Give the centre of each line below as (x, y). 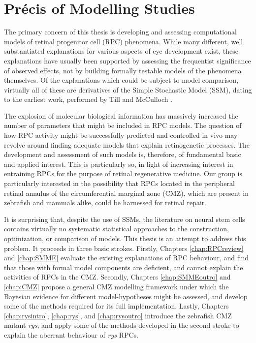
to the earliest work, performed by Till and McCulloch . (88, 99)
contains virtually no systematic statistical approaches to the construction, (116, 229)
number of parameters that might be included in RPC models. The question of (123, 125)
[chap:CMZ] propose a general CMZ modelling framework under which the (116, 286)
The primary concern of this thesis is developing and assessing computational (120, 32)
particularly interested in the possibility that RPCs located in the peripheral (119, 183)
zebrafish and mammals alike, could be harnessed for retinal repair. (105, 203)
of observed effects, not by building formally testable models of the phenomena (123, 70)
